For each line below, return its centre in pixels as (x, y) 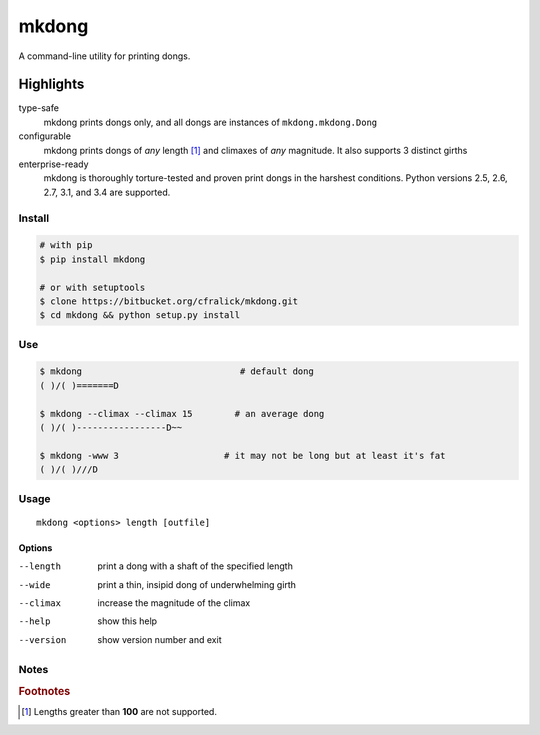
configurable (45, 136)
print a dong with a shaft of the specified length (195, 566)
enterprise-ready (53, 164)
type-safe (39, 108)
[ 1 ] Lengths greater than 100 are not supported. (119, 712)
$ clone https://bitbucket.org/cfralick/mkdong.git (169, 301)
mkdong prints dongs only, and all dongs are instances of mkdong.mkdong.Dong (210, 122)
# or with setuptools (92, 287)
